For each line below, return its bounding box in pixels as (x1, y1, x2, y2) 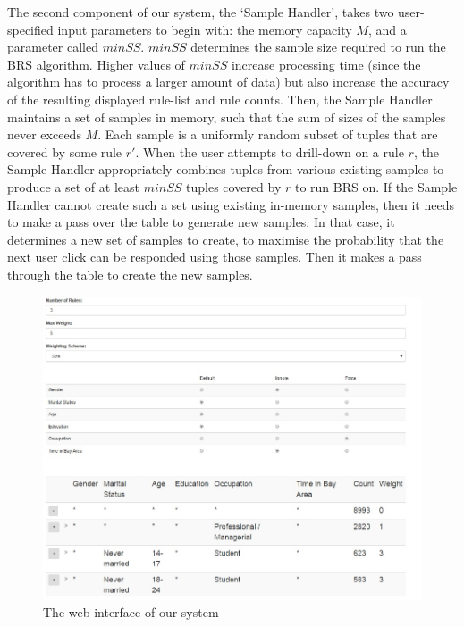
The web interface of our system (43, 603, 219, 622)
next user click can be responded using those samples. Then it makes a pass (7, 247, 422, 266)
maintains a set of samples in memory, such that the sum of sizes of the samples (7, 107, 446, 126)
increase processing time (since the (231, 54, 421, 73)
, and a (367, 20, 407, 38)
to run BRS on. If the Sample (294, 177, 458, 196)
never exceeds (7, 125, 81, 144)
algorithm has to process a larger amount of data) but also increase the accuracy (7, 72, 450, 91)
